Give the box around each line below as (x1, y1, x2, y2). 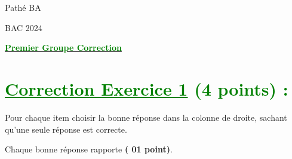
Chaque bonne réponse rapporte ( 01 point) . (5, 143, 173, 155)
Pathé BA (5, 1, 41, 13)
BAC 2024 (5, 21, 42, 33)
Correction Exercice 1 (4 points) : (5, 76, 288, 100)
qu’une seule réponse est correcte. (5, 123, 127, 135)
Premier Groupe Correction (5, 41, 122, 54)
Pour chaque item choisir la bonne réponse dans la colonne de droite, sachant (5, 111, 287, 123)
